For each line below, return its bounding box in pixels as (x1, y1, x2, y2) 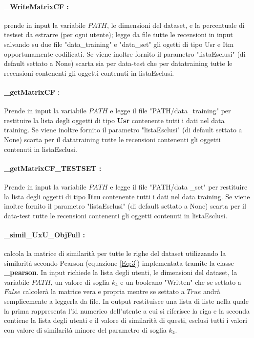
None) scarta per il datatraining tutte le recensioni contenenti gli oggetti (4, 134, 221, 144)
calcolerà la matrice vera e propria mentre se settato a (22, 286, 185, 296)
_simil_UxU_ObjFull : (4, 229, 85, 239)
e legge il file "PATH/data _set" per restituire (110, 181, 248, 191)
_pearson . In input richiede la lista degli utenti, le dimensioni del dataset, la (4, 267, 237, 277)
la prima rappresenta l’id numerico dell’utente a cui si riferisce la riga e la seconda (4, 305, 250, 316)
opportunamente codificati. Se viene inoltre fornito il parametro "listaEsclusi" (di (4, 48, 246, 59)
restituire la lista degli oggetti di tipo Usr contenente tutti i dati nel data (4, 115, 225, 125)
